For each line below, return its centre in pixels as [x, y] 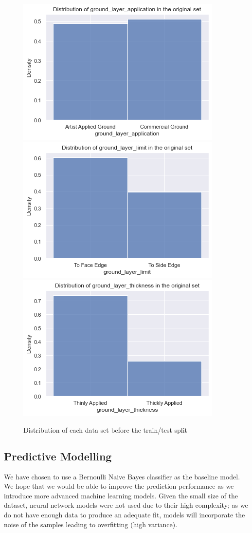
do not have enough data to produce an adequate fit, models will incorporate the [125, 514]
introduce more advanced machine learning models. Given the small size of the [121, 495]
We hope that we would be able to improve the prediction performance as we [119, 486]
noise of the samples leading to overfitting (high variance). [91, 524]
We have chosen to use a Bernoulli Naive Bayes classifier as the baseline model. [122, 476]
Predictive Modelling [58, 456]
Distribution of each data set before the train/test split [106, 429]
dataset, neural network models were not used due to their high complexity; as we [126, 505]
